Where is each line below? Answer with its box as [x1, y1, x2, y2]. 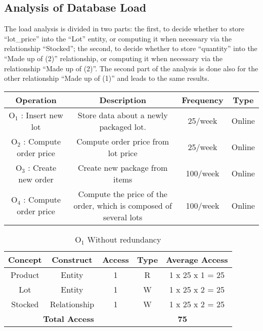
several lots [103, 211, 143, 223]
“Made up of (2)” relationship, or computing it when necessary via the [4, 53, 223, 63]
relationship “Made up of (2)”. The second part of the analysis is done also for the [4, 63, 258, 73]
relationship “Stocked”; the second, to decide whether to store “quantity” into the [4, 43, 257, 54]
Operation [15, 93, 57, 106]
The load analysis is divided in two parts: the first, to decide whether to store [4, 23, 245, 34]
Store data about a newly [77, 109, 168, 121]
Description [99, 93, 146, 106]
